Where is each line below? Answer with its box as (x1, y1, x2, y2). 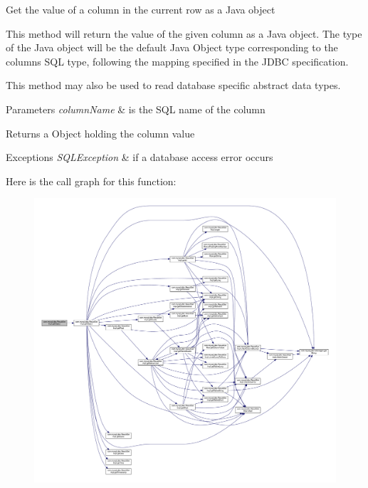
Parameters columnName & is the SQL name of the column (6, 101, 266, 116)
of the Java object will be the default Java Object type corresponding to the (6, 40, 338, 55)
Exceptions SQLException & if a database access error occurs (6, 150, 273, 165)
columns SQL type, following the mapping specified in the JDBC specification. (6, 53, 349, 68)
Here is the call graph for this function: (6, 173, 177, 188)
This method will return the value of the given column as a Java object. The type (6, 26, 362, 41)
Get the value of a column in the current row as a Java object (6, 2, 275, 16)
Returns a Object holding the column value (6, 125, 195, 140)
